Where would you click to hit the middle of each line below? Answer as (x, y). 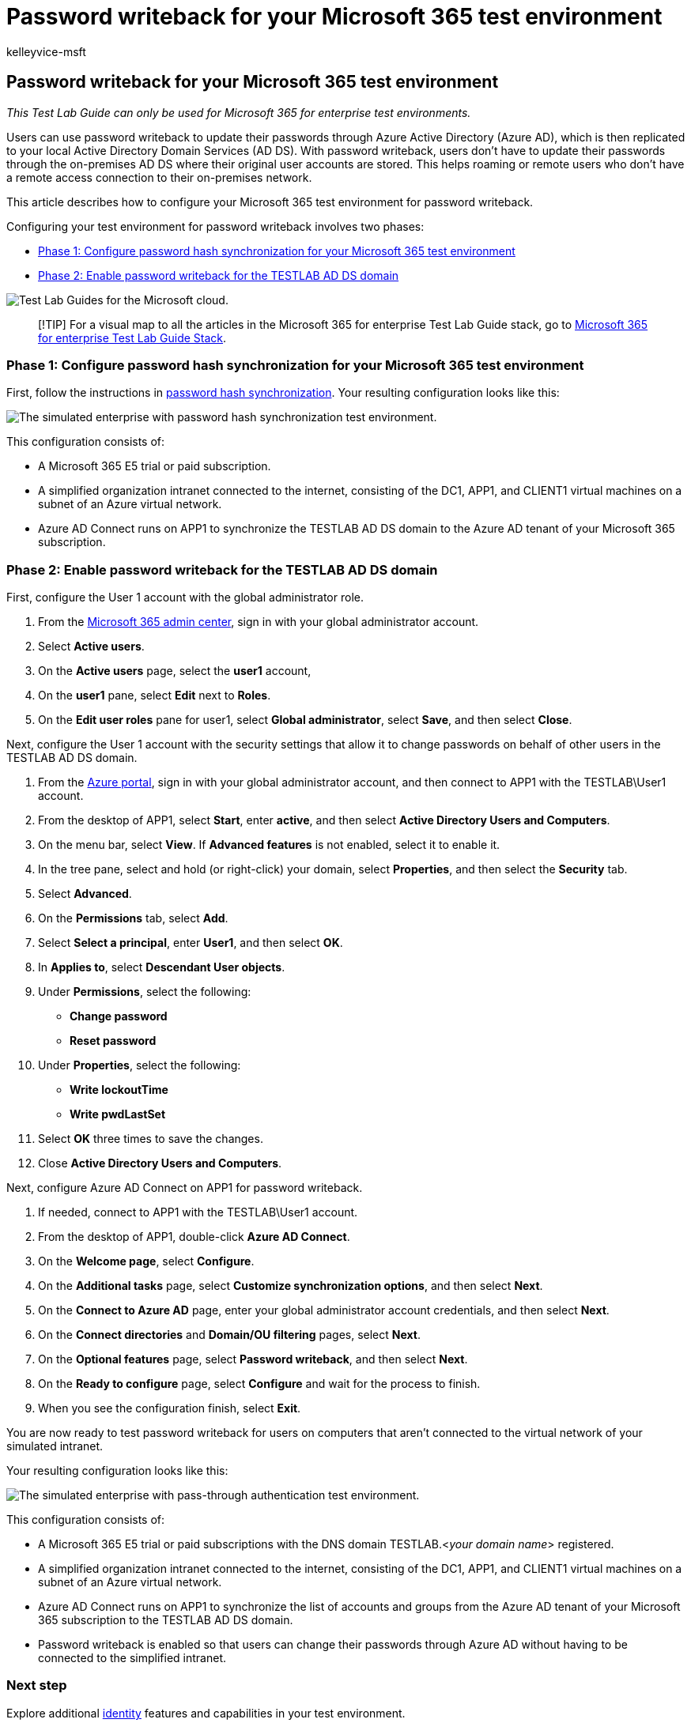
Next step (37, 1685)
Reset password (113, 1041)
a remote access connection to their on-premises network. (159, 177)
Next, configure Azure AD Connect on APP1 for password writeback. (185, 1188)
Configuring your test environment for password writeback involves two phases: (215, 226)
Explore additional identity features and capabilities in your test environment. (206, 1713)
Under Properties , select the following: (140, 1065)
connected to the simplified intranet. (132, 1658)
